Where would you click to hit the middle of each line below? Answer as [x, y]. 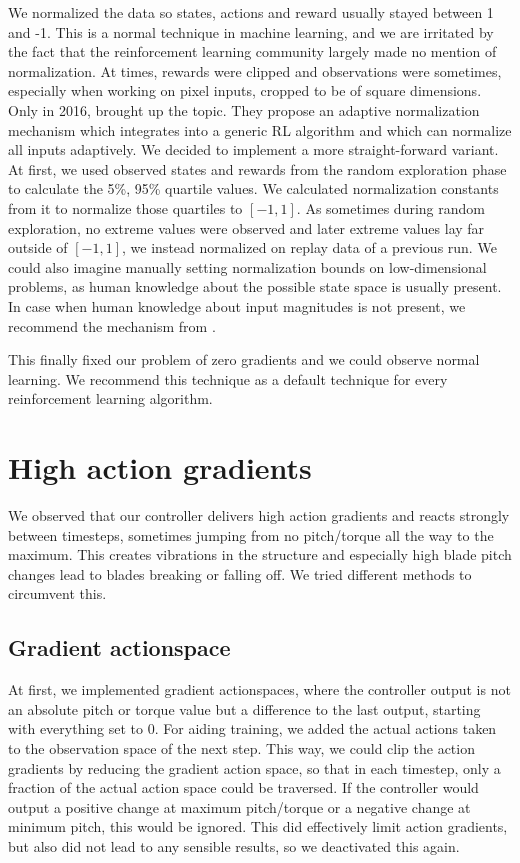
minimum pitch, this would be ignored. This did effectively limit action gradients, [258, 826]
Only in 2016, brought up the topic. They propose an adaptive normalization [244, 109]
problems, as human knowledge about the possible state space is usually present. [255, 286]
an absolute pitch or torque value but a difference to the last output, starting [244, 708]
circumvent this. [57, 593]
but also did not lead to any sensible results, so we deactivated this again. [234, 845]
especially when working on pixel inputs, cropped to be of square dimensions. [245, 90]
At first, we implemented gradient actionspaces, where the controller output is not [259, 689]
